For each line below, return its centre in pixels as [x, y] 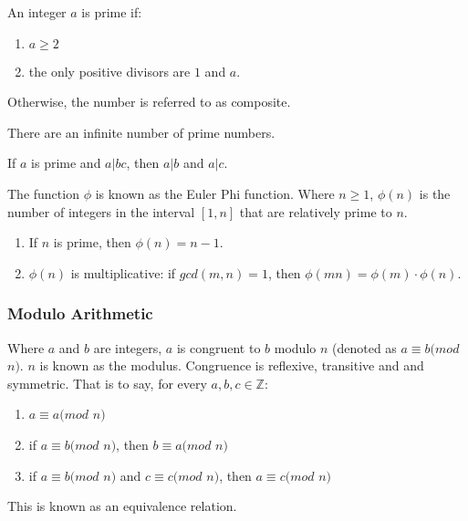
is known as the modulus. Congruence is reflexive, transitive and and [232, 365]
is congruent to [218, 347]
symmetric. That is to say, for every [107, 383]
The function [43, 193]
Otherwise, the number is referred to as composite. [149, 102]
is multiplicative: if [123, 272]
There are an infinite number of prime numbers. [141, 132]
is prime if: [112, 12]
